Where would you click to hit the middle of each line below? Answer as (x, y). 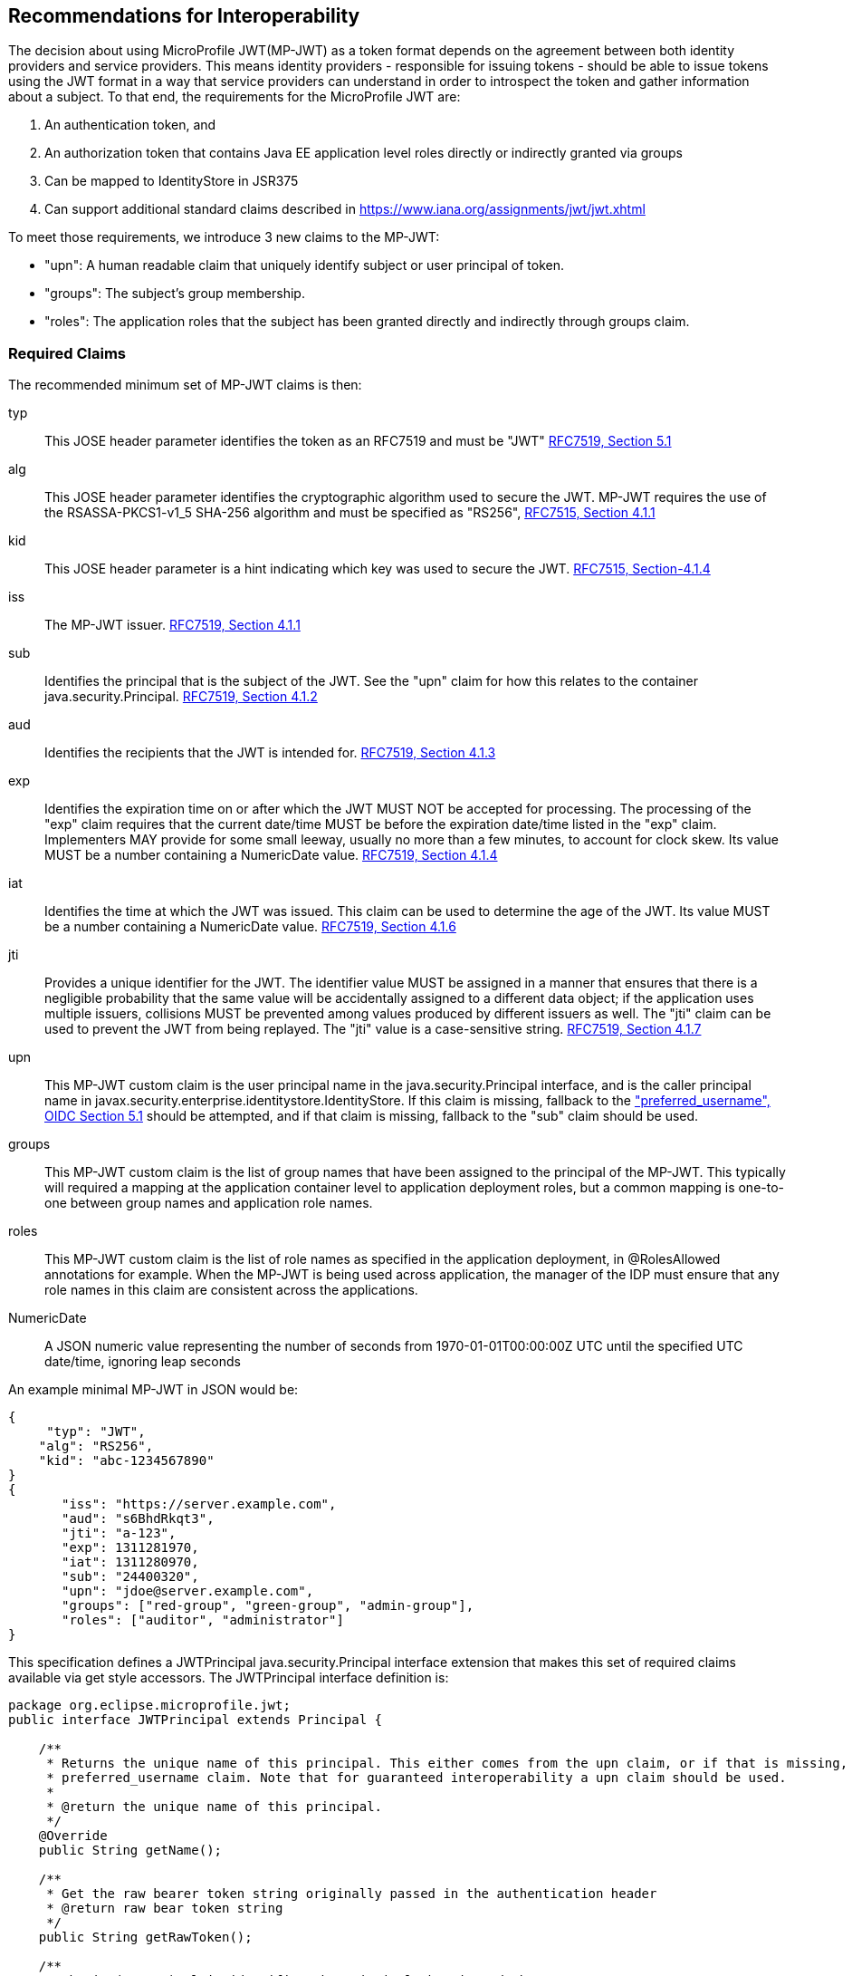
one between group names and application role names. (209, 1203)
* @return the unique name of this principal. (215, 1807)
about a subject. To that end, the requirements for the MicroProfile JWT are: (235, 97)
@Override (73, 1836)
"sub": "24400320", (130, 1577)
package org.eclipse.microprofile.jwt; (149, 1706)
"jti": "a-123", (119, 1533)
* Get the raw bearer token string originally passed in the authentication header (352, 1894)
